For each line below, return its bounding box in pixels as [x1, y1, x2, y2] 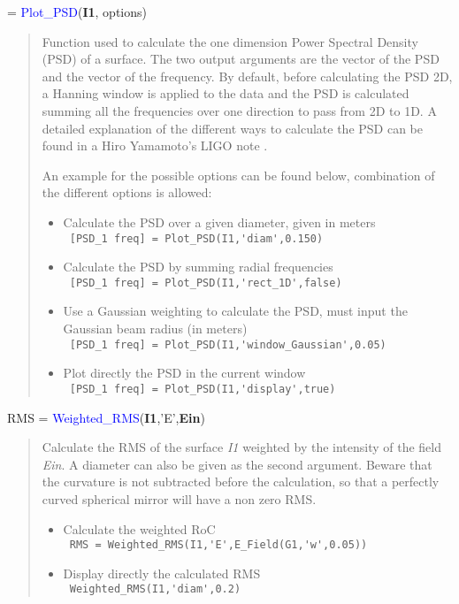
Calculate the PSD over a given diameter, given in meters [63, 212, 376, 231]
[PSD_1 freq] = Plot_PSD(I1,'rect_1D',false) [69, 276, 342, 289]
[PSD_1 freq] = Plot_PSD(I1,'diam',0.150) [69, 232, 324, 245]
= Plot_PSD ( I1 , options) [7, 3, 147, 20]
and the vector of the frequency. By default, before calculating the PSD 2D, [42, 66, 453, 85]
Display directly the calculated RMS [63, 563, 261, 582]
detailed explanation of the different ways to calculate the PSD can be [42, 119, 424, 137]
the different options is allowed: [42, 183, 212, 202]
